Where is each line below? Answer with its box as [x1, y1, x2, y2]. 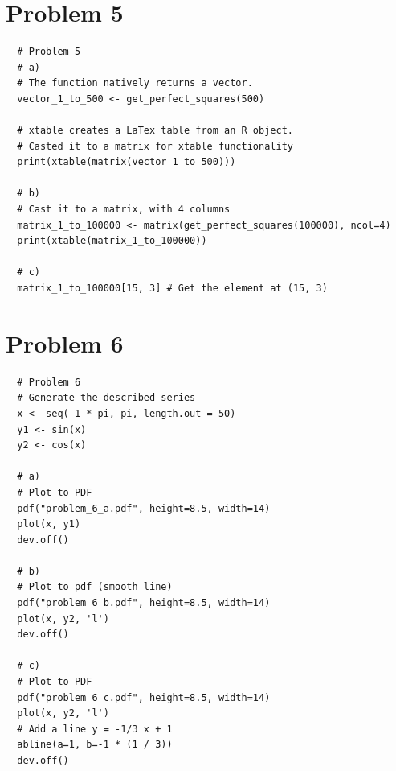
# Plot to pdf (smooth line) [17, 581, 173, 593]
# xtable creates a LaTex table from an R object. [17, 125, 293, 137]
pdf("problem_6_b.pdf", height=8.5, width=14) [17, 597, 271, 609]
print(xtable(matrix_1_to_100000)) [17, 235, 207, 247]
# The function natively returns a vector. [17, 77, 253, 89]
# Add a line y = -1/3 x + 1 [17, 723, 173, 735]
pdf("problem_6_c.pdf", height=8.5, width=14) [17, 691, 271, 703]
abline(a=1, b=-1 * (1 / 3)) [17, 739, 173, 751]
